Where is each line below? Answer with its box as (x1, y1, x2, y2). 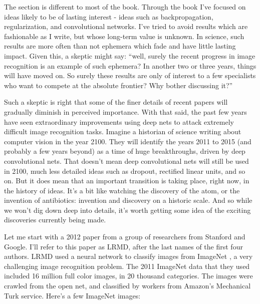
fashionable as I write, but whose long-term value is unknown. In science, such (4, 31, 244, 41)
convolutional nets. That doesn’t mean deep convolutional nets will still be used (4, 155, 249, 166)
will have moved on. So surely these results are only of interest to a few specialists (4, 70, 256, 81)
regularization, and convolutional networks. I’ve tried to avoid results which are (4, 21, 248, 32)
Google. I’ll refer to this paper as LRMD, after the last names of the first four (4, 241, 243, 251)
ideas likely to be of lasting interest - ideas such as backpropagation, (4, 11, 213, 22)
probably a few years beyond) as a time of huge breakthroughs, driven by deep (4, 146, 245, 156)
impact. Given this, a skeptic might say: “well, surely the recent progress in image (4, 50, 255, 61)
